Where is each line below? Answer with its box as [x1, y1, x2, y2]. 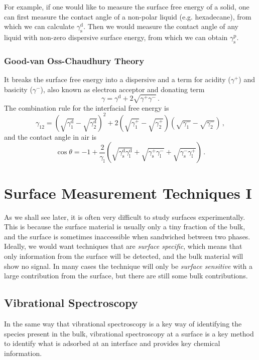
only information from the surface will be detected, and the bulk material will [4, 250, 243, 261]
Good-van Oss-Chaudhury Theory [4, 54, 145, 67]
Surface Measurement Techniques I [4, 182, 252, 203]
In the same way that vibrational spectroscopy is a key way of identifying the [4, 318, 242, 328]
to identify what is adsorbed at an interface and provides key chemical [4, 338, 220, 348]
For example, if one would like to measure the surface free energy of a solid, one [4, 2, 249, 12]
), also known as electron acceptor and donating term [40, 84, 205, 94]
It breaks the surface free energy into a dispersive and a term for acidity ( [4, 74, 231, 84]
